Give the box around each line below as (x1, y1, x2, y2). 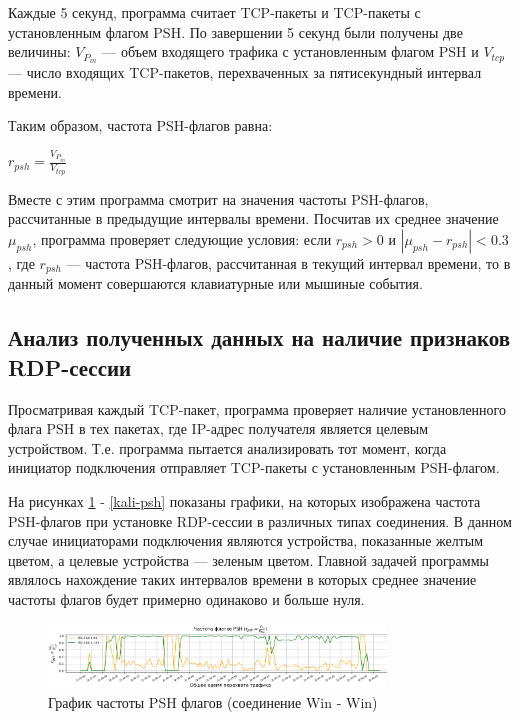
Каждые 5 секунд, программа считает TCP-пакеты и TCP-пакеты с (8, 2, 421, 22)
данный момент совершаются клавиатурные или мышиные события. (8, 273, 423, 294)
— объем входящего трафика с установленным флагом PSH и (102, 41, 479, 62)
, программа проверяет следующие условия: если (32, 229, 332, 250)
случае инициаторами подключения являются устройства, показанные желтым (8, 530, 484, 551)
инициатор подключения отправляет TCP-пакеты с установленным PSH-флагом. (8, 457, 500, 478)
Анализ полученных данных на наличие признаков (8, 322, 511, 353)
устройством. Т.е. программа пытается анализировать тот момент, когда (8, 437, 447, 458)
